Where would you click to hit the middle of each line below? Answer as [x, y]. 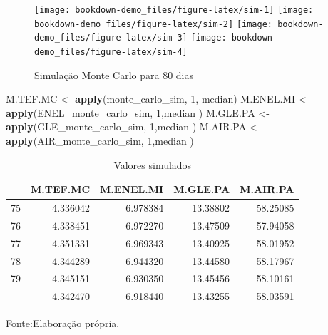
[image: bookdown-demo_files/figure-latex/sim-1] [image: [174, 10]
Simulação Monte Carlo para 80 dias [114, 74]
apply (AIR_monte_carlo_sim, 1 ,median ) [100, 140]
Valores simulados [153, 164]
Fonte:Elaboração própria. [63, 323]
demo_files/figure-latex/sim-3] [111, 38]
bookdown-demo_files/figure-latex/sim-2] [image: [153, 24]
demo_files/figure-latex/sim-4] [111, 52]
